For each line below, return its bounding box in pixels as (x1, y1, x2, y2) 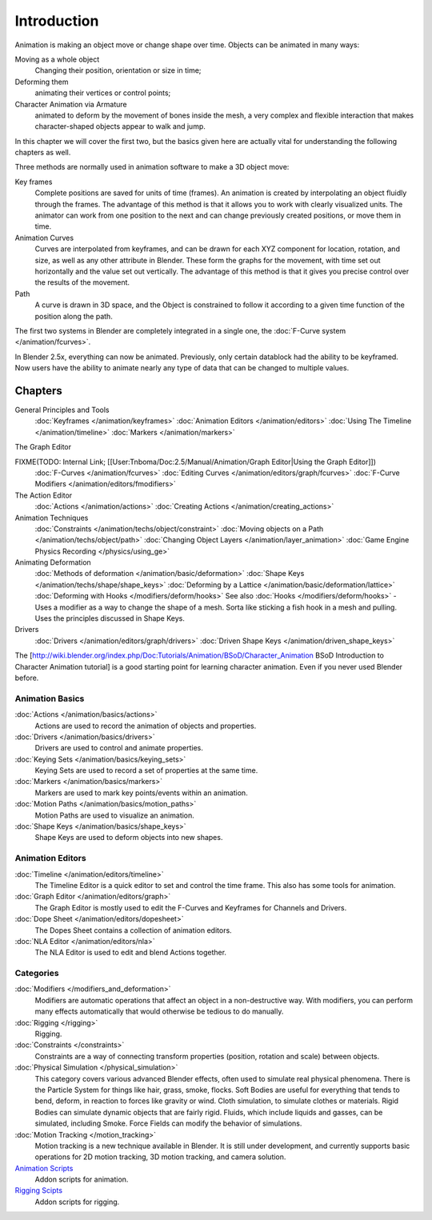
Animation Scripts (14, 1163, 74, 1173)
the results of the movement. (34, 278, 130, 287)
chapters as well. (14, 148, 71, 158)
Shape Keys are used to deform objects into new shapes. (34, 833, 223, 842)
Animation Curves (14, 233, 74, 242)
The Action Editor (14, 490, 73, 500)
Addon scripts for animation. (34, 1174, 129, 1184)
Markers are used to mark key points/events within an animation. (34, 788, 248, 798)
